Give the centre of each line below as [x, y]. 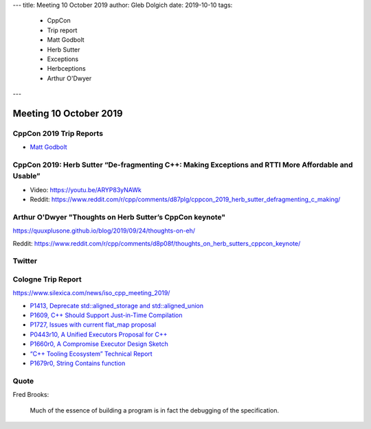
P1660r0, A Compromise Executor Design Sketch [99, 344]
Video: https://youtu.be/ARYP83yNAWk [86, 189]
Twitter [25, 261]
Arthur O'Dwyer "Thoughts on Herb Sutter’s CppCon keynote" [119, 217]
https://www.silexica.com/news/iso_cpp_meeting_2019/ [91, 293]
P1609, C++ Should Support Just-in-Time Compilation [106, 315]
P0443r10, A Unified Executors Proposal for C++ [99, 334]
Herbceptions [66, 69]
